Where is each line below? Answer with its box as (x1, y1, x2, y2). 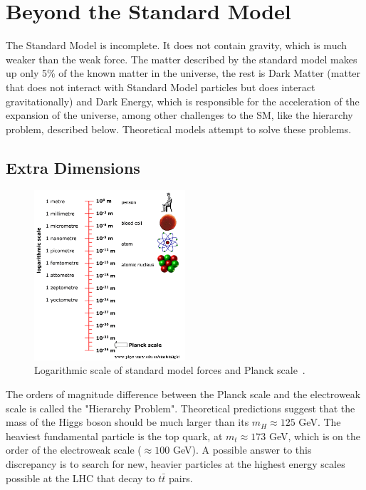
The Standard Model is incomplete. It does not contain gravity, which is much (6, 38, 347, 53)
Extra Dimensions (6, 156, 140, 178)
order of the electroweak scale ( (6, 442, 142, 457)
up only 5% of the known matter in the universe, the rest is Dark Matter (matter (6, 66, 361, 80)
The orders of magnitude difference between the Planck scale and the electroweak (6, 386, 361, 401)
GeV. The (298, 415, 341, 429)
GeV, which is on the (268, 428, 361, 443)
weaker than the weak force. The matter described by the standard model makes (6, 51, 357, 66)
